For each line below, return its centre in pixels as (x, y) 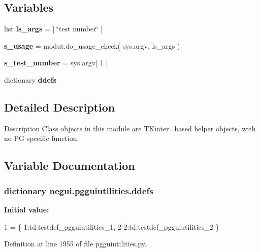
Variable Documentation (70, 166)
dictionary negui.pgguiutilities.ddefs (79, 190)
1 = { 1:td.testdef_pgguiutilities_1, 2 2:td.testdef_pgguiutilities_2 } (112, 226)
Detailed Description (60, 107)
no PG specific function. (42, 138)
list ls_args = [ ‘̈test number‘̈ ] (54, 29)
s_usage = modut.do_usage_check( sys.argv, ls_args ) (92, 45)
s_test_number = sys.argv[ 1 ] (56, 63)
